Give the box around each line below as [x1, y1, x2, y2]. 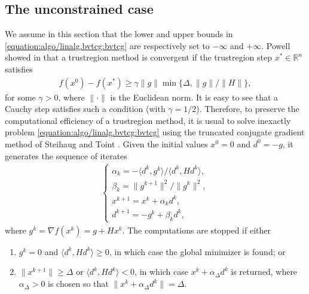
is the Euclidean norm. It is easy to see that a [110, 90, 279, 103]
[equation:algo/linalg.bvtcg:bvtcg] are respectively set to [5, 39, 210, 51]
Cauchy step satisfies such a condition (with [5, 102, 166, 115]
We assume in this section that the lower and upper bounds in [5, 28, 233, 40]
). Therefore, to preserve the [196, 102, 299, 115]
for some [5, 90, 36, 103]
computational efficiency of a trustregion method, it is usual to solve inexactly [5, 114, 291, 126]
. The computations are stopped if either [122, 223, 271, 236]
